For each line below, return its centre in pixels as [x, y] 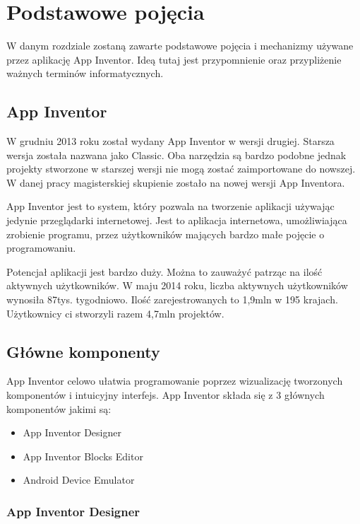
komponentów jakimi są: [59, 408]
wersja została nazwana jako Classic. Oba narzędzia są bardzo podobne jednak [176, 155]
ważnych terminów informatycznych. [85, 73]
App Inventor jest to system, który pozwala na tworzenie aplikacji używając [170, 206]
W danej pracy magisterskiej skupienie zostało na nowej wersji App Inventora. [176, 182]
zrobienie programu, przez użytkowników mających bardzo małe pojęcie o [166, 234]
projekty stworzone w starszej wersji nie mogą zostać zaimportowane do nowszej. [181, 169]
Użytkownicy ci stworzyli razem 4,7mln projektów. [115, 313]
